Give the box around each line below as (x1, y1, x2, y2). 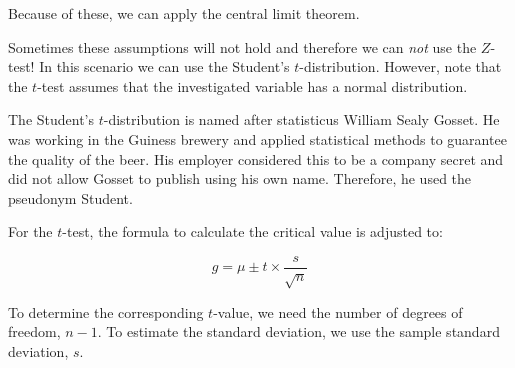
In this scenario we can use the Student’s (39, 56, 290, 77)
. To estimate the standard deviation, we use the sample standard (97, 321, 500, 342)
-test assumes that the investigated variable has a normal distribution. (37, 75, 468, 96)
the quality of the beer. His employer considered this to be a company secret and (8, 148, 504, 169)
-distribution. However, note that (299, 56, 502, 77)
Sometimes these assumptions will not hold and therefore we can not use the (8, 36, 477, 57)
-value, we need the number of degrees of (213, 301, 463, 322)
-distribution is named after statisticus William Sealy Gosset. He (103, 109, 500, 130)
